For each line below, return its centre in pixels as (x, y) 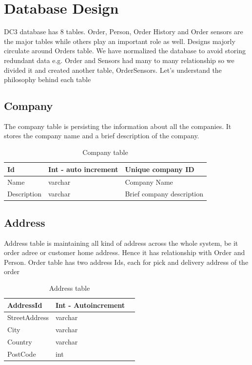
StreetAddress (28, 317)
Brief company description (164, 194)
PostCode (22, 354)
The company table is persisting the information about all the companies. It (118, 126)
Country (20, 342)
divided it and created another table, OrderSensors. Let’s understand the (113, 70)
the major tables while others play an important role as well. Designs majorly (120, 41)
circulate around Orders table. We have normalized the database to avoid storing (125, 51)
